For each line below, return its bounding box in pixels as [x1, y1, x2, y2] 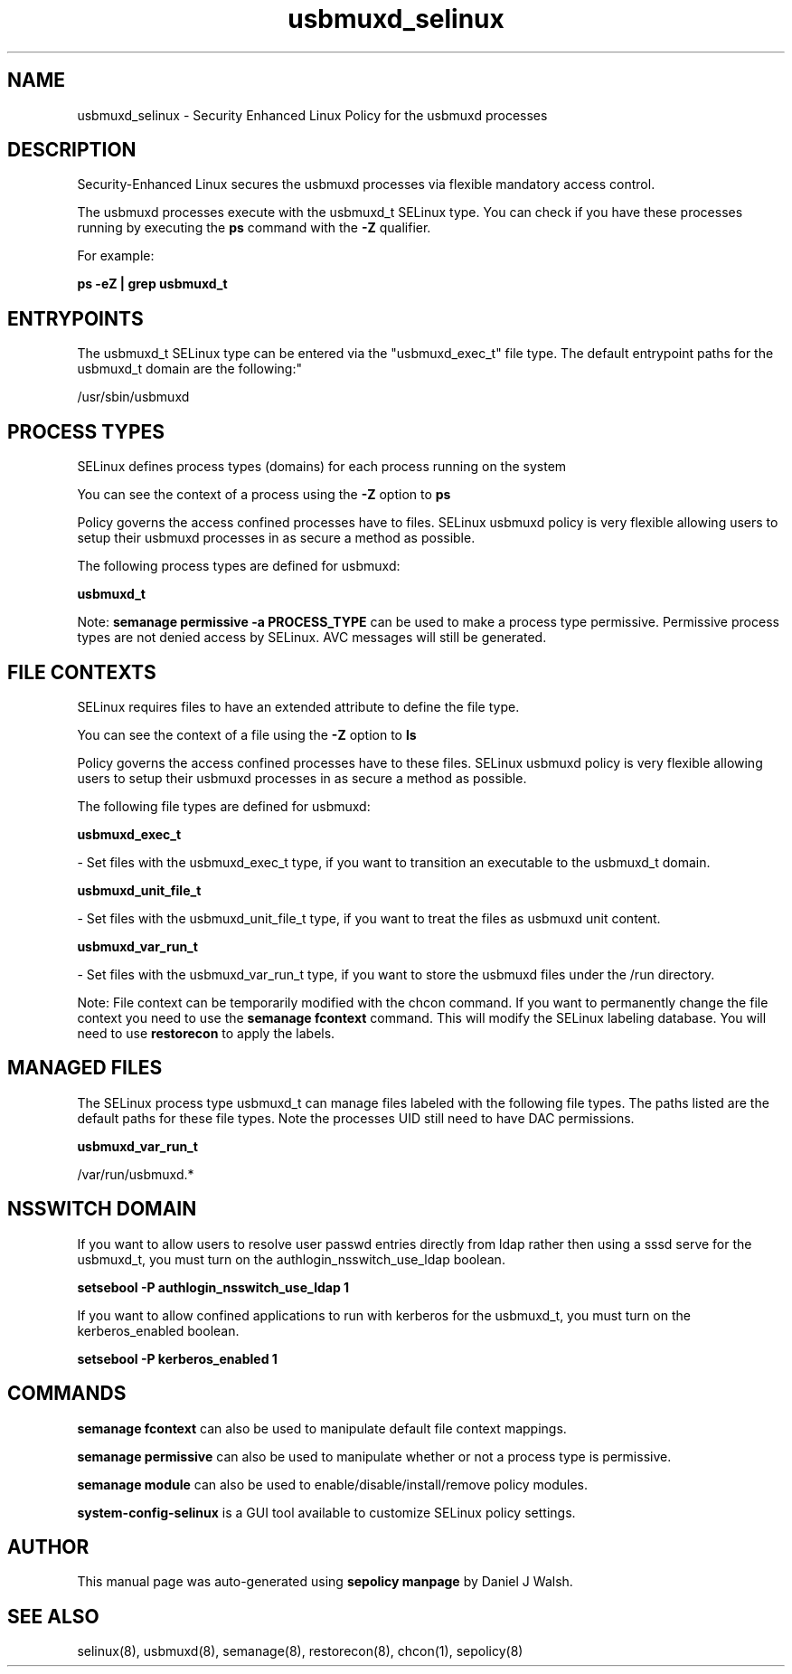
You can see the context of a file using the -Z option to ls [77, 726, 417, 742]
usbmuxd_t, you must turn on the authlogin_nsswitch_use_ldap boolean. [77, 1251, 505, 1267]
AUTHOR [7, 1535, 90, 1558]
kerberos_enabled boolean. [77, 1322, 240, 1338]
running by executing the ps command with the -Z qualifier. [77, 220, 431, 236]
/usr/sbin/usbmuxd [77, 389, 190, 405]
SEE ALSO [7, 1604, 99, 1628]
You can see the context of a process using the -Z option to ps [77, 487, 451, 503]
